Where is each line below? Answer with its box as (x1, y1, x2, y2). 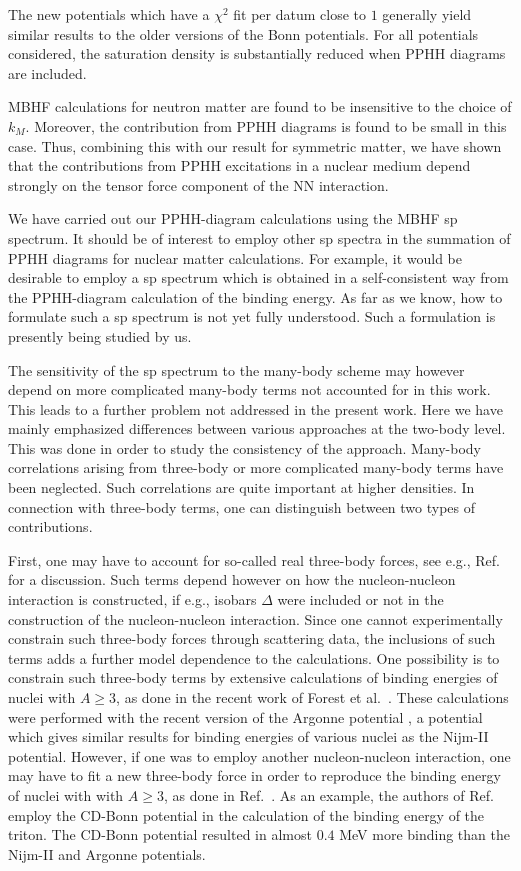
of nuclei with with (8, 784, 124, 805)
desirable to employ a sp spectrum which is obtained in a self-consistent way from (8, 267, 509, 288)
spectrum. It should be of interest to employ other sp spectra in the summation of (8, 227, 511, 248)
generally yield (382, 4, 472, 24)
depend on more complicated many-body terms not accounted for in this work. (8, 379, 491, 400)
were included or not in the (277, 589, 444, 610)
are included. (8, 62, 87, 83)
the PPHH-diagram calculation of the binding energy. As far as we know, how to (8, 286, 503, 307)
